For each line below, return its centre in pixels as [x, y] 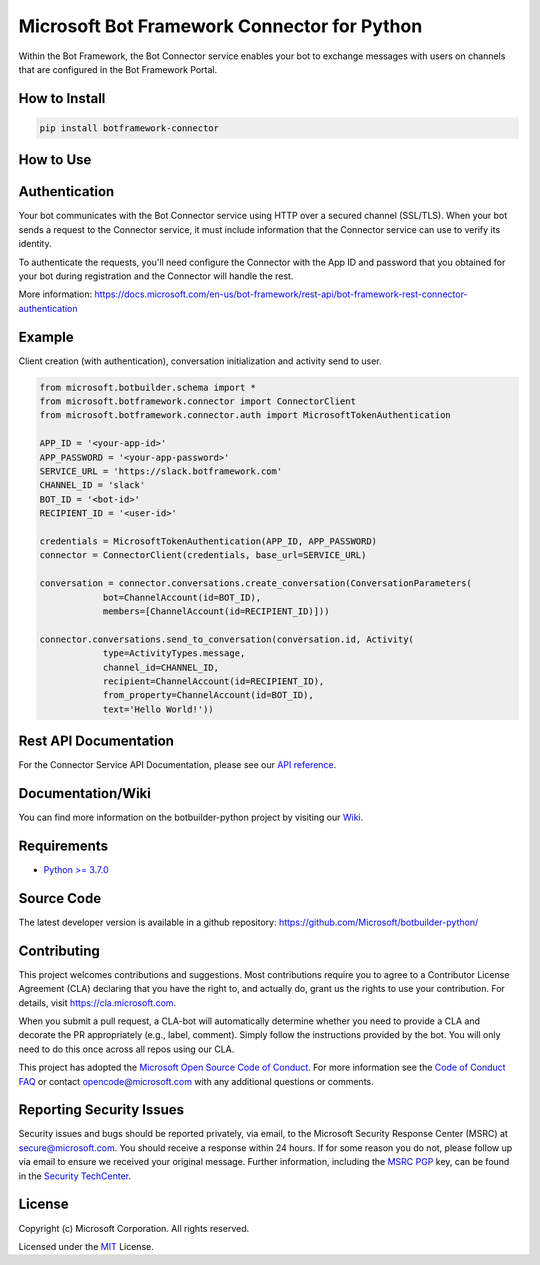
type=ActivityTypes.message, [174, 653]
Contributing [59, 950]
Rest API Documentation [96, 741]
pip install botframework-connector [129, 128]
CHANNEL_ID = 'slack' [92, 485]
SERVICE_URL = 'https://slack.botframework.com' [161, 471]
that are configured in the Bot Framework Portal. [118, 69]
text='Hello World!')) [158, 709]
